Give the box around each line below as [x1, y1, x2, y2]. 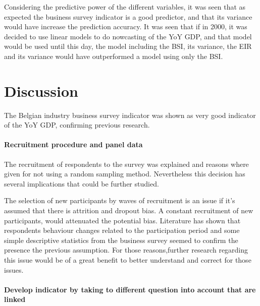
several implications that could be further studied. [4, 178, 159, 189]
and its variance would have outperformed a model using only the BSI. [4, 50, 223, 61]
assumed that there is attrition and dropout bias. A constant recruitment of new [4, 205, 253, 216]
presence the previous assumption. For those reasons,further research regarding [4, 244, 248, 255]
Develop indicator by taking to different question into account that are [4, 284, 256, 294]
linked [4, 294, 26, 304]
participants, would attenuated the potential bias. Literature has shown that [4, 215, 241, 225]
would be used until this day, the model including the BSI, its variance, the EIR [4, 41, 252, 51]
